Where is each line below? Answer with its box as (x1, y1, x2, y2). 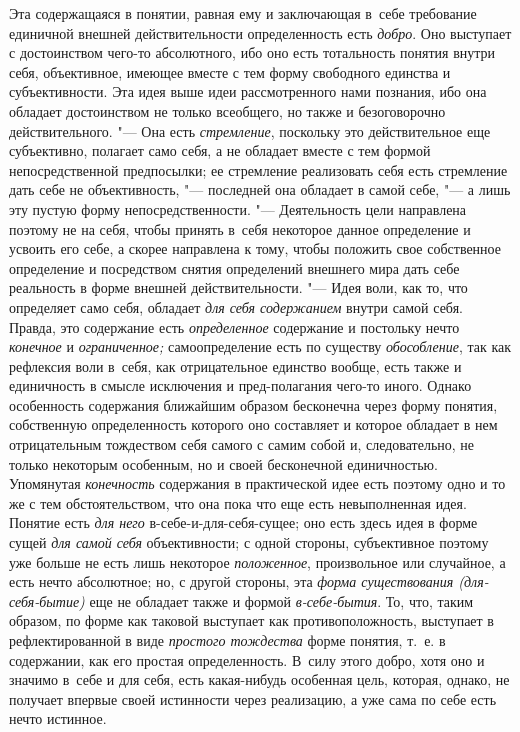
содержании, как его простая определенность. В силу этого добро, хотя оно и (9, 649, 485, 670)
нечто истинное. (9, 708, 107, 729)
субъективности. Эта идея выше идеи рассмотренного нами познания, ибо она (9, 81, 487, 102)
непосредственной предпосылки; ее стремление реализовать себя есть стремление (9, 159, 508, 180)
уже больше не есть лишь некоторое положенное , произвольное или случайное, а (9, 551, 506, 572)
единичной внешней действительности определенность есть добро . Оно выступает (9, 22, 512, 43)
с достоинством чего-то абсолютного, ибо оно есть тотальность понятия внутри (9, 42, 496, 63)
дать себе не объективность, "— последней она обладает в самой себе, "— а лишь (9, 179, 511, 200)
